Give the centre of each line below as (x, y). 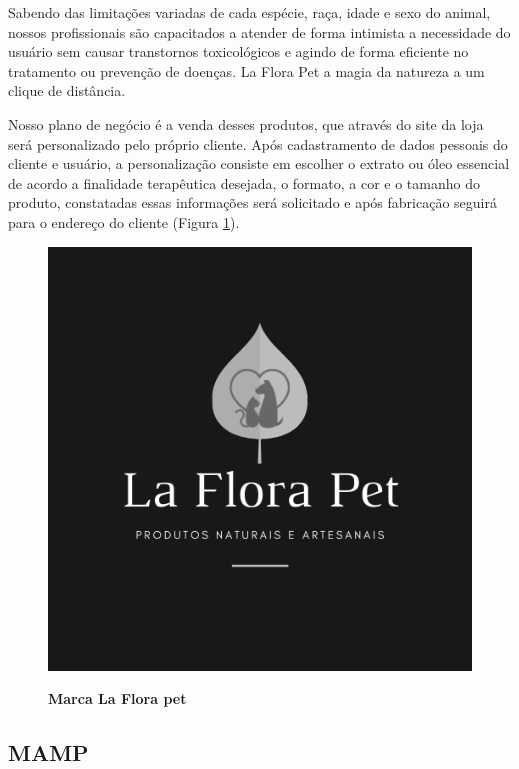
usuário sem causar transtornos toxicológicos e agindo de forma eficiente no (238, 51)
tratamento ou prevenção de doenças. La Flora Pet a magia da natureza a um (246, 70)
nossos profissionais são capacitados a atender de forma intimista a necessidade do (259, 31)
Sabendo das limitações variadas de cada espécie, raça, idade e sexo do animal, (249, 12)
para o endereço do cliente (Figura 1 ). (124, 221)
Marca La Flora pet (117, 698)
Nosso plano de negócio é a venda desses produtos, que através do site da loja (246, 123)
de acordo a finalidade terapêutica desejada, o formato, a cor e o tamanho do (244, 182)
